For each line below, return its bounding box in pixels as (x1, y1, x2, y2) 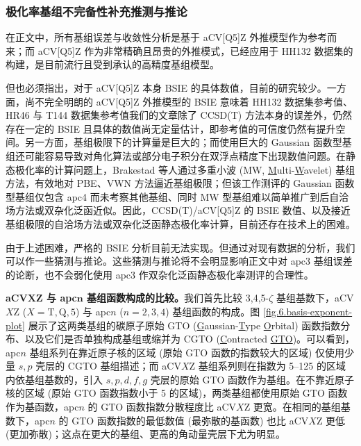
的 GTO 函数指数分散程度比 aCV (87, 399, 237, 414)
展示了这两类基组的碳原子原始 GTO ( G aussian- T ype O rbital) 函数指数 (28, 317, 341, 332)
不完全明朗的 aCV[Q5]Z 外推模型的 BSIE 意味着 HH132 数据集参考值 (34, 94, 344, 108)
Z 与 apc (35, 290, 77, 305)
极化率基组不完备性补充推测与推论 (6, 2, 187, 19)
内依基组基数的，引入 (6, 372, 103, 386)
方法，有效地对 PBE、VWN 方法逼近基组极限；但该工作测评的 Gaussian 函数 (6, 176, 355, 190)
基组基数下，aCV (276, 290, 354, 305)
